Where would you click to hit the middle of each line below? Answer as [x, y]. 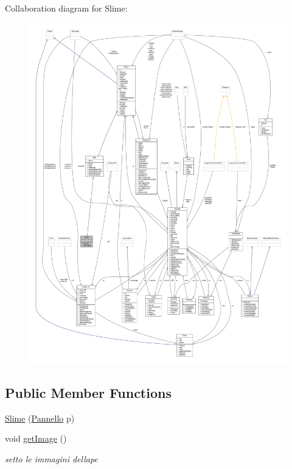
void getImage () [36, 438]
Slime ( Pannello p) [40, 418]
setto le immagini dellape [51, 458]
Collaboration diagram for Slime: [66, 8]
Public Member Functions [88, 392]
